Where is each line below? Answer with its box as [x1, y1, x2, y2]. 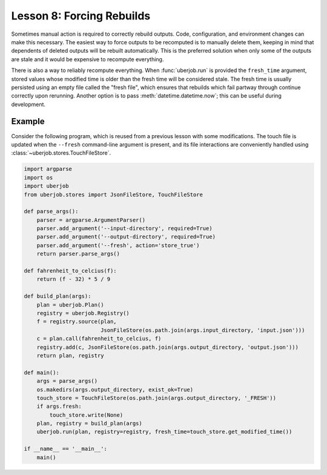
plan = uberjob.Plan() [36, 301, 104, 308]
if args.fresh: [36, 403, 82, 410]
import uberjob [24, 182, 69, 190]
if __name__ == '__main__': [24, 445, 107, 453]
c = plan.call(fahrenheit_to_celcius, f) [36, 335, 162, 342]
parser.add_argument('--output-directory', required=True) [36, 233, 216, 241]
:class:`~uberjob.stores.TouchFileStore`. [11, 149, 111, 157]
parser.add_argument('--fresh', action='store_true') [36, 242, 200, 248]
